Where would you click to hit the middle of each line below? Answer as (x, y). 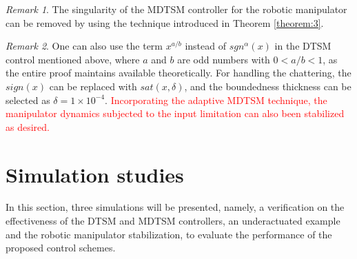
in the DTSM (303, 46)
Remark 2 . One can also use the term (84, 46)
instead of (206, 46)
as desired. (28, 126)
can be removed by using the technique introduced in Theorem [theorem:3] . (165, 22)
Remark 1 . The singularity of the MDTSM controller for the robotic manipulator (176, 9)
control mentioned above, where (73, 59)
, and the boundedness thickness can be (268, 86)
